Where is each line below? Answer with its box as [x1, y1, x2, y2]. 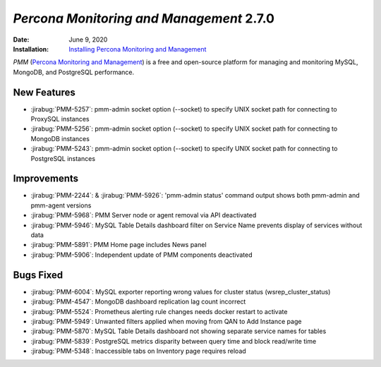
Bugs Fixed [13, 269, 64, 281]
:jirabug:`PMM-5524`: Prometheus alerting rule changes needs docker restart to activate [30, 307, 288, 315]
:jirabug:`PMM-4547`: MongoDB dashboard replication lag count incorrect [30, 297, 246, 306]
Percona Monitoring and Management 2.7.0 [13, 11, 275, 26]
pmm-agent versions [30, 201, 92, 210]
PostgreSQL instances [30, 154, 95, 162]
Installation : [13, 44, 49, 53]
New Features [13, 86, 75, 98]
